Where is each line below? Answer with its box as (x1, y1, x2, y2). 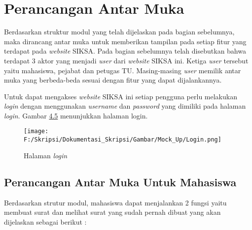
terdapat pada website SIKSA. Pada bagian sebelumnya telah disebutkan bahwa (4, 46, 246, 56)
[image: (24, 128, 49, 135)
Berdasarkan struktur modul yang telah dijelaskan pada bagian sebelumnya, (4, 27, 235, 37)
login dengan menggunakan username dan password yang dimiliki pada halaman (4, 101, 246, 111)
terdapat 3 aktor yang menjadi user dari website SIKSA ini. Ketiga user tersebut (4, 55, 249, 65)
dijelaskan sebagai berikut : (4, 216, 87, 227)
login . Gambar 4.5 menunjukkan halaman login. (4, 110, 148, 120)
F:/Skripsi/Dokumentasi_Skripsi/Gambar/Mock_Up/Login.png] (24, 136, 221, 144)
